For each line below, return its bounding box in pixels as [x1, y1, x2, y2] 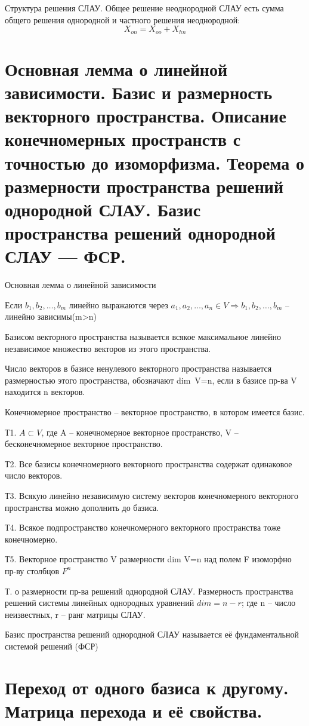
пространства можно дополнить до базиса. [5, 501, 159, 513]
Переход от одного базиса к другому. [5, 675, 289, 699]
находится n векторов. [5, 385, 85, 398]
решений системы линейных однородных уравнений [5, 596, 194, 609]
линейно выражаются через [69, 298, 168, 311]
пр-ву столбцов [5, 564, 60, 577]
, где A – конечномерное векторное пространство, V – [41, 425, 239, 438]
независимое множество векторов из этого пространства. [5, 342, 211, 354]
